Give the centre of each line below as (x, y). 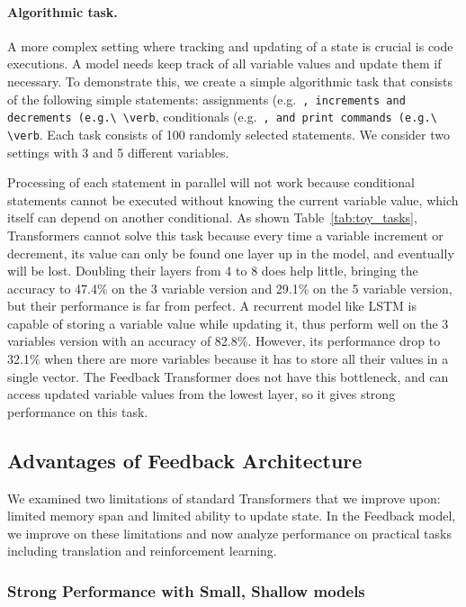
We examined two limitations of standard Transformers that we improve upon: (224, 498)
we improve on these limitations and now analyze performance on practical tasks (229, 533)
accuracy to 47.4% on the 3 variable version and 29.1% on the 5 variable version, (230, 288)
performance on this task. (78, 411)
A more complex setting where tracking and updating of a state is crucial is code (230, 45)
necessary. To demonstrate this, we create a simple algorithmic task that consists (230, 81)
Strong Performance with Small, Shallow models (186, 590)
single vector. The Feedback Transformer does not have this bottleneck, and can (228, 376)
